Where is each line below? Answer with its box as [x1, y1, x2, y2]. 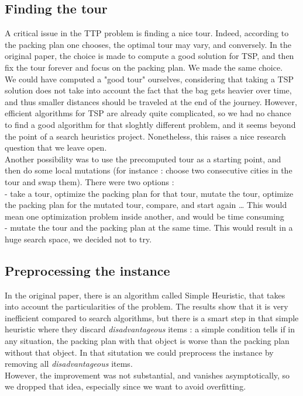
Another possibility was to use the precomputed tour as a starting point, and [5, 152, 281, 165]
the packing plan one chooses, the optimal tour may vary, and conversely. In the [5, 38, 291, 50]
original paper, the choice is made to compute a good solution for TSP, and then [5, 50, 294, 62]
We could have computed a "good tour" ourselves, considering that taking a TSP [5, 72, 294, 85]
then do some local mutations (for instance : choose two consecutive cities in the [5, 164, 292, 176]
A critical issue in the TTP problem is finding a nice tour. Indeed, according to [5, 27, 289, 39]
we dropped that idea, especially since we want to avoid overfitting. [5, 380, 246, 392]
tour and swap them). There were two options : [5, 175, 174, 187]
